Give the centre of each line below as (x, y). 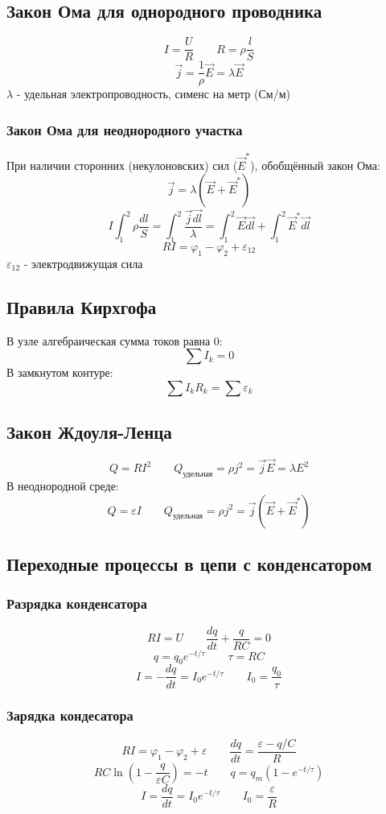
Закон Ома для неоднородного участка (125, 129)
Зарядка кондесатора (70, 715)
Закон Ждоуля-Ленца (89, 432)
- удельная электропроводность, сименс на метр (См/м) (153, 94)
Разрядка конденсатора (77, 603)
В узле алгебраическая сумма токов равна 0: (115, 340)
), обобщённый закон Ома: (315, 165)
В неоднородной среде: (63, 485)
